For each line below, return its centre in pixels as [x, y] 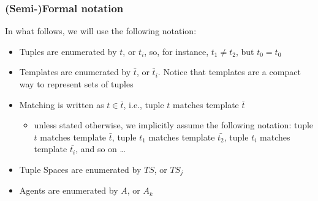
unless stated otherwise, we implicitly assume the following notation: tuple [174, 125]
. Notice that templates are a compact [229, 72]
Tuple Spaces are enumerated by [80, 169]
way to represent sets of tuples [76, 84]
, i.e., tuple [144, 104]
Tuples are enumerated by [68, 51]
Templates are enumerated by [75, 72]
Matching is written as [62, 104]
